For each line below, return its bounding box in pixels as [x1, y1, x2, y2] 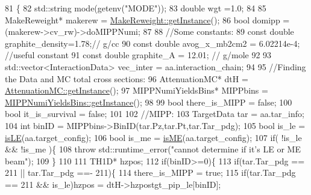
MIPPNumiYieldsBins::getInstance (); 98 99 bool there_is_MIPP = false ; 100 [5, 95, 292, 108]
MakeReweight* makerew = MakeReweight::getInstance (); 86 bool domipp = [5, 13, 290, 26]
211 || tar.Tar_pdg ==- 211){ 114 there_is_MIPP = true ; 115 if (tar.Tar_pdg [5, 166, 296, 179]
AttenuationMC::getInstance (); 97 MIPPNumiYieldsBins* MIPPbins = [5, 84, 268, 97]
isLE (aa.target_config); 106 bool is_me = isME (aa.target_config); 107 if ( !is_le [5, 131, 302, 143]
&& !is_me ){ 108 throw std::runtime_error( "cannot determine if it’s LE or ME [5, 143, 301, 155]
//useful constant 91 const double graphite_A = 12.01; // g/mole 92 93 [5, 49, 272, 61]
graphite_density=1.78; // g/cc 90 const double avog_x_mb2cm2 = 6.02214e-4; [5, 37, 300, 49]
